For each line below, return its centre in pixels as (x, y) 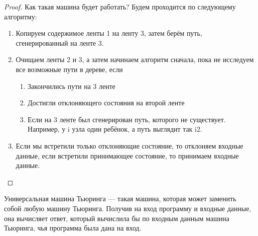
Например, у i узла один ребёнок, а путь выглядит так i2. (115, 129)
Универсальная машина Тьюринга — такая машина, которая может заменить (120, 198)
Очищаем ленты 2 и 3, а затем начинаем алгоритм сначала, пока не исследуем (135, 59)
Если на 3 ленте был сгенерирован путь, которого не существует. (127, 119)
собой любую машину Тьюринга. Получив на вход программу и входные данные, (128, 208)
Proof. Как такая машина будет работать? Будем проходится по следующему (120, 6)
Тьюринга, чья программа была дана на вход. (73, 228)
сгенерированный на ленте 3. (60, 42)
